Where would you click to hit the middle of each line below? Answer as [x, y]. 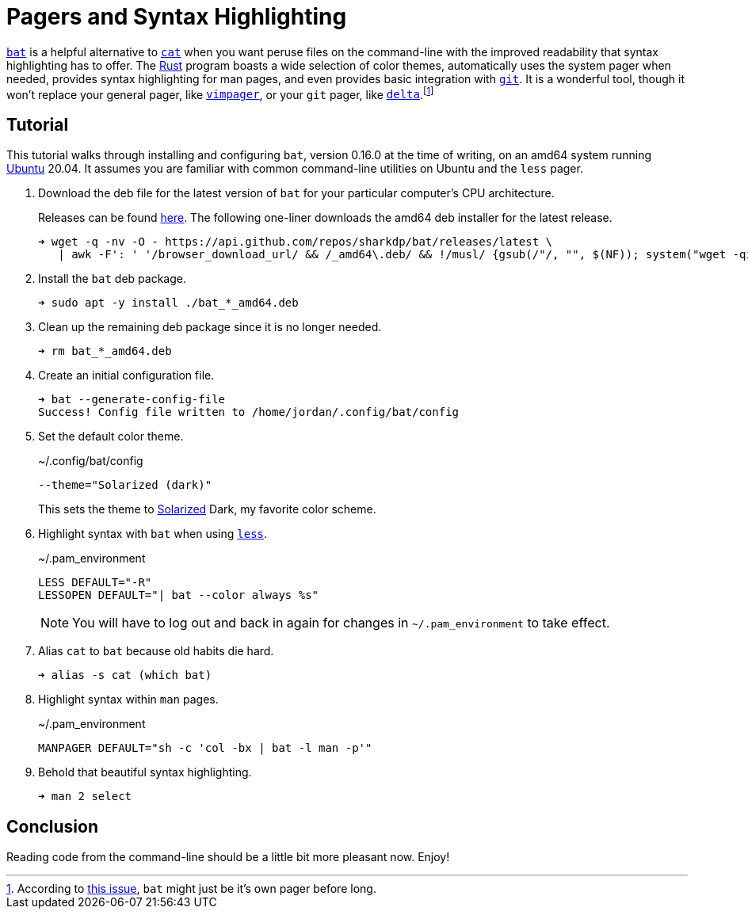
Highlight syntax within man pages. [128, 700]
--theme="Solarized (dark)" [125, 485]
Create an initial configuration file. [126, 376]
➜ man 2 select [85, 797]
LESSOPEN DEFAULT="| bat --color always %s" [179, 595]
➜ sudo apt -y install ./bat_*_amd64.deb [168, 303]
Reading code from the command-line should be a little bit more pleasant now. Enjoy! [228, 857]
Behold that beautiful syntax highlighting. [145, 772]
